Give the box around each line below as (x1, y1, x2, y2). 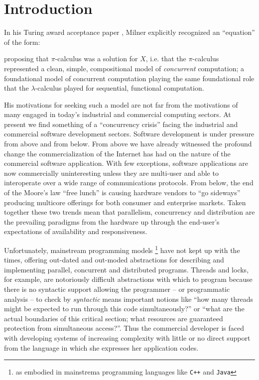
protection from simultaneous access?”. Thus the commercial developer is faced (4, 323, 244, 333)
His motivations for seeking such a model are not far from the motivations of (4, 99, 238, 110)
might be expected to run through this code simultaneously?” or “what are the (4, 303, 245, 314)
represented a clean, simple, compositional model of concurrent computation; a (4, 63, 244, 73)
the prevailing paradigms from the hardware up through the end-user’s (4, 216, 220, 227)
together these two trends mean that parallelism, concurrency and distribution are (4, 207, 255, 217)
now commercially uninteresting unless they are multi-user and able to (4, 167, 219, 178)
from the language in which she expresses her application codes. (4, 342, 199, 353)
